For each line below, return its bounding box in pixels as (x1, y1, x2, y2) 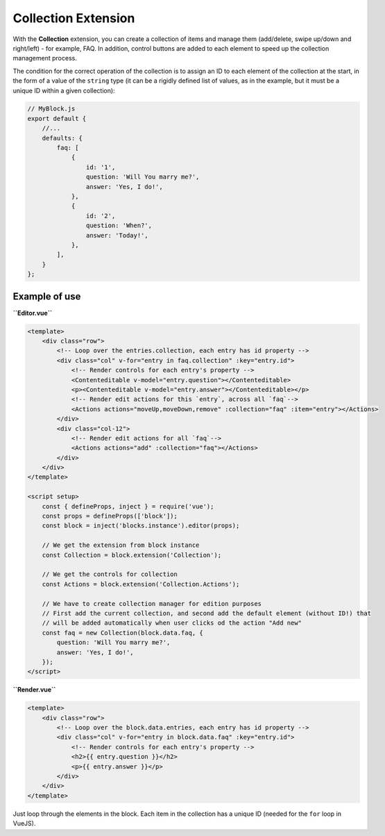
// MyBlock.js (27, 105, 76, 113)
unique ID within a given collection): (12, 86, 115, 95)
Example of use (12, 290, 81, 302)
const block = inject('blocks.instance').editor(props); (42, 522, 240, 530)
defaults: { (42, 134, 83, 142)
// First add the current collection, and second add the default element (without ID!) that (42, 609, 371, 617)
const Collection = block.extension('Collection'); (42, 551, 222, 559)
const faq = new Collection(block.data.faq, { (42, 629, 204, 637)
